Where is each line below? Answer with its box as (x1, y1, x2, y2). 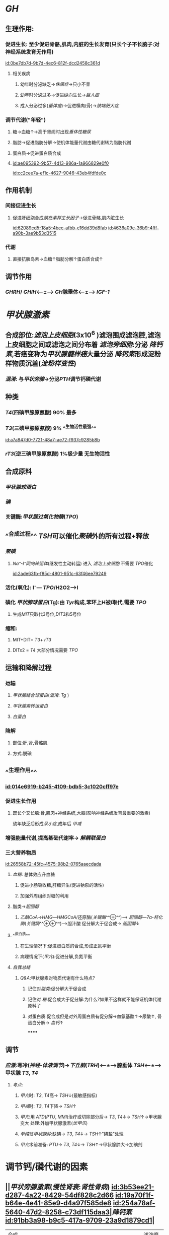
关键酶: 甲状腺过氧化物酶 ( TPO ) (5, 513, 78, 521)
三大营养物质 (5, 849, 37, 856)
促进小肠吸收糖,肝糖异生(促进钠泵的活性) (20, 882, 104, 888)
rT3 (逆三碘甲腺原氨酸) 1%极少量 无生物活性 (5, 450, 110, 457)
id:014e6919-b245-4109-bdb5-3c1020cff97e (5, 783, 119, 790)
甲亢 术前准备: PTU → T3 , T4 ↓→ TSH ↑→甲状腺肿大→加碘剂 (20, 1142, 142, 1148)
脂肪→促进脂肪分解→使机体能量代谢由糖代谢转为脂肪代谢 (12, 140, 132, 146)
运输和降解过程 (5, 663, 52, 672)
